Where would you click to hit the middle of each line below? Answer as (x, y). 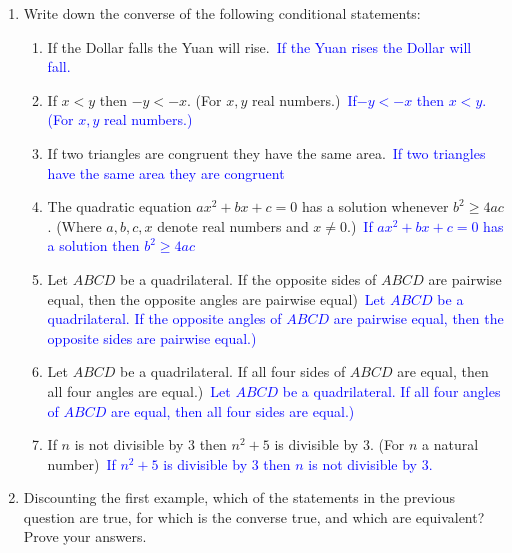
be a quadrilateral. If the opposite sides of (248, 278)
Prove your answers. (85, 536)
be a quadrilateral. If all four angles (391, 390)
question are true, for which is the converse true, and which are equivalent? (254, 516)
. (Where (74, 225)
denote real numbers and (233, 225)
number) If (81, 463)
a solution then (93, 245)
